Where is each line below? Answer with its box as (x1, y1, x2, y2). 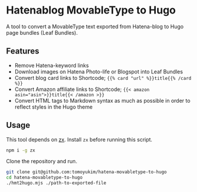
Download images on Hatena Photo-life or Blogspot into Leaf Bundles (14, 68, 183, 75)
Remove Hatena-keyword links (14, 62, 89, 69)
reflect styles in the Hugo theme (14, 103, 93, 110)
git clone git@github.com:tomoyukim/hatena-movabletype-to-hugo (6, 169, 167, 175)
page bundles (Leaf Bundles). (6, 29, 78, 36)
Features (6, 46, 39, 56)
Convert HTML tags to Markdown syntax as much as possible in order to (14, 97, 191, 104)
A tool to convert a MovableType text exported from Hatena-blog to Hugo (6, 23, 184, 30)
